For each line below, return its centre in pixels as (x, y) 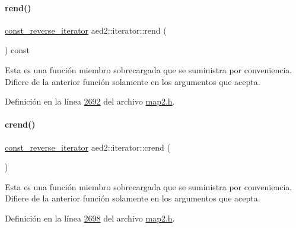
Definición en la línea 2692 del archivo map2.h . (90, 101)
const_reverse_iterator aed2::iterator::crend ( (87, 147)
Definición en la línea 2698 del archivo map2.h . (90, 218)
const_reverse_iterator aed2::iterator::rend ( (86, 30)
